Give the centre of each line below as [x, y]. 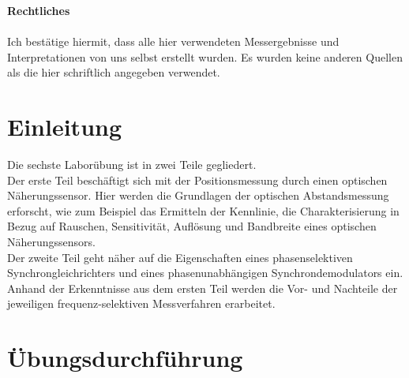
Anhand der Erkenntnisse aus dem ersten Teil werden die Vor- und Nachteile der [203, 288]
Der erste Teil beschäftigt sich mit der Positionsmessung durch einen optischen [197, 180]
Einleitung [65, 127]
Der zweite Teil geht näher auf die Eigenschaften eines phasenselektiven [180, 257]
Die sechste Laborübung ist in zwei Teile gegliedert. [132, 165]
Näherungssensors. [51, 242]
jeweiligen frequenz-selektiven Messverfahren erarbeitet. [141, 303]
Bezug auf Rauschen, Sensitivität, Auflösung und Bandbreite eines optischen [192, 226]
